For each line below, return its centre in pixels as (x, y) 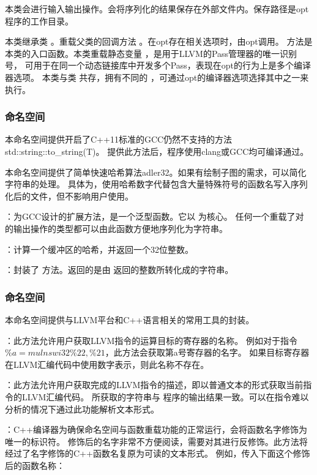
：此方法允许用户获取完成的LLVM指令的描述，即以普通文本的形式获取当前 (154, 385)
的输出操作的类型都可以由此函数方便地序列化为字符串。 (116, 228)
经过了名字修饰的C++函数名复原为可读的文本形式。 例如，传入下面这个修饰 (158, 453)
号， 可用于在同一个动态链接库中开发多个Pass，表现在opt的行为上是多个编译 (158, 65)
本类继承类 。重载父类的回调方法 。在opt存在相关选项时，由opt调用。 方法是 (159, 41)
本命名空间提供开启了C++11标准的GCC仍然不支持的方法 (119, 139)
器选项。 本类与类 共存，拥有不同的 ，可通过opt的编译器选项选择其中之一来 (157, 77)
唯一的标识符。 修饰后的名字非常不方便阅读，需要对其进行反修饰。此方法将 (156, 441)
